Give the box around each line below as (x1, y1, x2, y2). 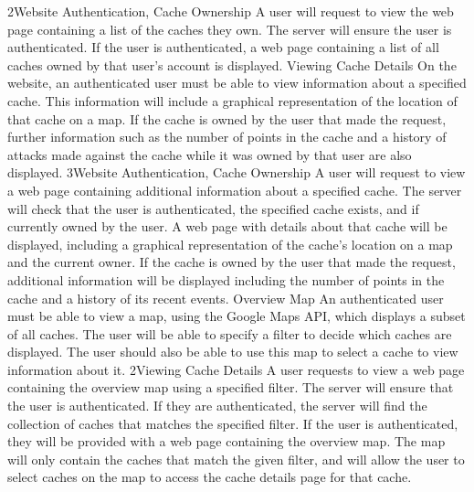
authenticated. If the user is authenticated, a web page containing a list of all (7, 37, 439, 57)
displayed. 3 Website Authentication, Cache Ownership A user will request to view (7, 163, 466, 182)
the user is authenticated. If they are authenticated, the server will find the (7, 396, 427, 415)
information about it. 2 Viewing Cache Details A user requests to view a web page (7, 359, 465, 379)
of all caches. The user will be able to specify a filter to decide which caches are (7, 324, 452, 343)
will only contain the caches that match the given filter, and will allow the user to (7, 449, 465, 468)
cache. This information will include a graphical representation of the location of (7, 91, 458, 110)
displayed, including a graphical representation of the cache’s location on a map (7, 234, 453, 253)
